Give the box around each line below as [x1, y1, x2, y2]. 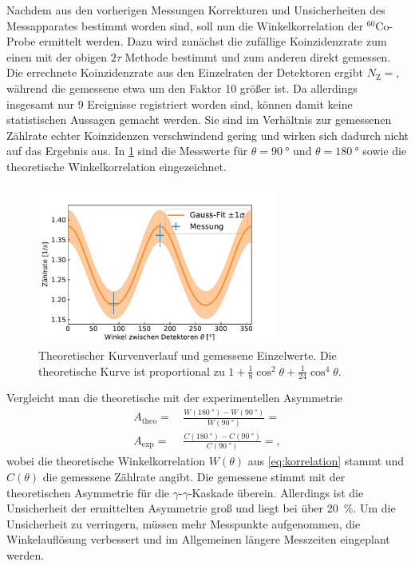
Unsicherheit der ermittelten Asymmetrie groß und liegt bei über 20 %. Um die [6, 500, 396, 516]
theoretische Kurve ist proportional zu [38, 362, 225, 379]
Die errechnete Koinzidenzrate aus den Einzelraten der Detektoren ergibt [6, 64, 363, 81]
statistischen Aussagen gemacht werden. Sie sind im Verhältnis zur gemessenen [6, 111, 392, 128]
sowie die [362, 142, 407, 159]
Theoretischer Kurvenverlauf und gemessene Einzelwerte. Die [38, 346, 337, 363]
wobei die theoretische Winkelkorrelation [6, 452, 206, 469]
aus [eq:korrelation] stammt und [247, 452, 405, 469]
